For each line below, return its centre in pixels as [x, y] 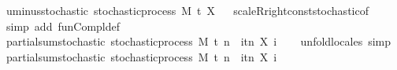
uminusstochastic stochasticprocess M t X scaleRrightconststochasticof [187, 10]
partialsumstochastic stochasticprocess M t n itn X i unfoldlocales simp [198, 41]
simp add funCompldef [63, 26]
